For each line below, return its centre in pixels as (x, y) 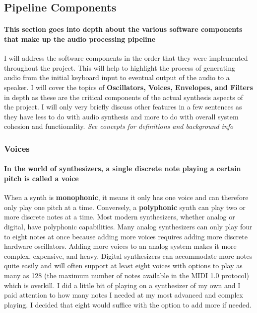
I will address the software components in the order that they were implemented (126, 58)
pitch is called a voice (41, 178)
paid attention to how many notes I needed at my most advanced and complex (124, 295)
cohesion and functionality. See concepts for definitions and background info (119, 126)
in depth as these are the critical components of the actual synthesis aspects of (124, 97)
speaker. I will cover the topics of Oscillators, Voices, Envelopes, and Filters (128, 87)
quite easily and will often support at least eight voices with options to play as (123, 265)
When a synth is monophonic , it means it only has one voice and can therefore (126, 197)
